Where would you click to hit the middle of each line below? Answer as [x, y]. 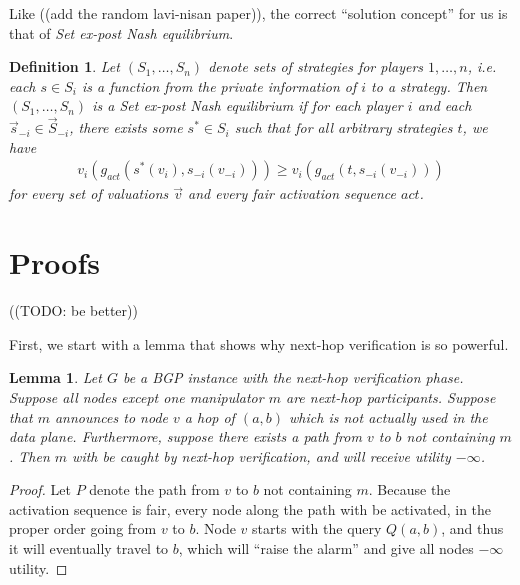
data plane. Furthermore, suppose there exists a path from [185, 436]
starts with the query [317, 528]
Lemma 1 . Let [55, 377]
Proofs [54, 262]
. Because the [409, 489]
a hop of [209, 416]
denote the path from [154, 489]
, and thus [472, 528]
